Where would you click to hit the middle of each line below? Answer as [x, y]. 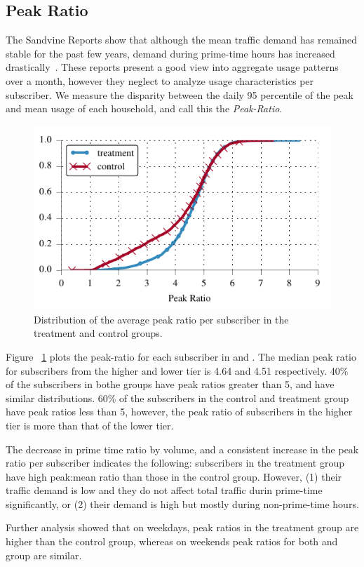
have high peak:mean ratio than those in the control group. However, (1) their [174, 476]
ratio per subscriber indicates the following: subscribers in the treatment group [175, 463]
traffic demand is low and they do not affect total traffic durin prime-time [164, 490]
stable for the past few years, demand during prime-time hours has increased [170, 53]
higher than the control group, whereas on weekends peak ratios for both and [172, 541]
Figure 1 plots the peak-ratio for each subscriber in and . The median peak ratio [181, 356]
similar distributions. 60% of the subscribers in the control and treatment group [177, 398]
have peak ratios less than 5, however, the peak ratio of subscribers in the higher [179, 412]
